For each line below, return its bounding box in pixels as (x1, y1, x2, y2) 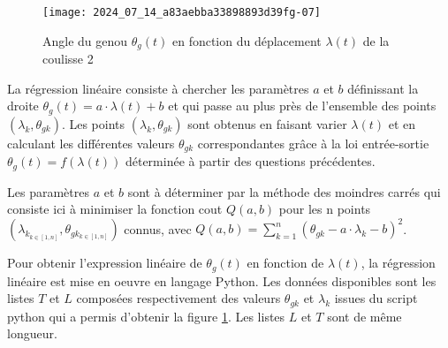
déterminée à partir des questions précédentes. (125, 152, 376, 170)
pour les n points (278, 200, 371, 218)
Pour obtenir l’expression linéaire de (7, 253, 202, 272)
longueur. (7, 324, 57, 343)
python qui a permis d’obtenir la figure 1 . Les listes (7, 306, 285, 325)
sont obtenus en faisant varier (187, 114, 347, 132)
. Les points (61, 114, 125, 132)
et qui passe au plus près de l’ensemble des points (168, 96, 437, 115)
